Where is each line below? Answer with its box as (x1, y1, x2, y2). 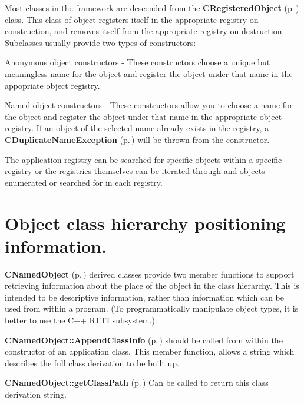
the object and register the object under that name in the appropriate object (5, 110, 282, 122)
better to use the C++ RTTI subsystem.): (5, 314, 157, 326)
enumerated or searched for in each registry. (5, 176, 163, 188)
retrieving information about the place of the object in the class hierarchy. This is (5, 279, 299, 292)
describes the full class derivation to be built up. (5, 356, 179, 369)
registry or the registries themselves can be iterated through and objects (5, 165, 265, 177)
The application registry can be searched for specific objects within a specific (5, 153, 282, 165)
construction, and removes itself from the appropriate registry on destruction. (5, 25, 285, 37)
